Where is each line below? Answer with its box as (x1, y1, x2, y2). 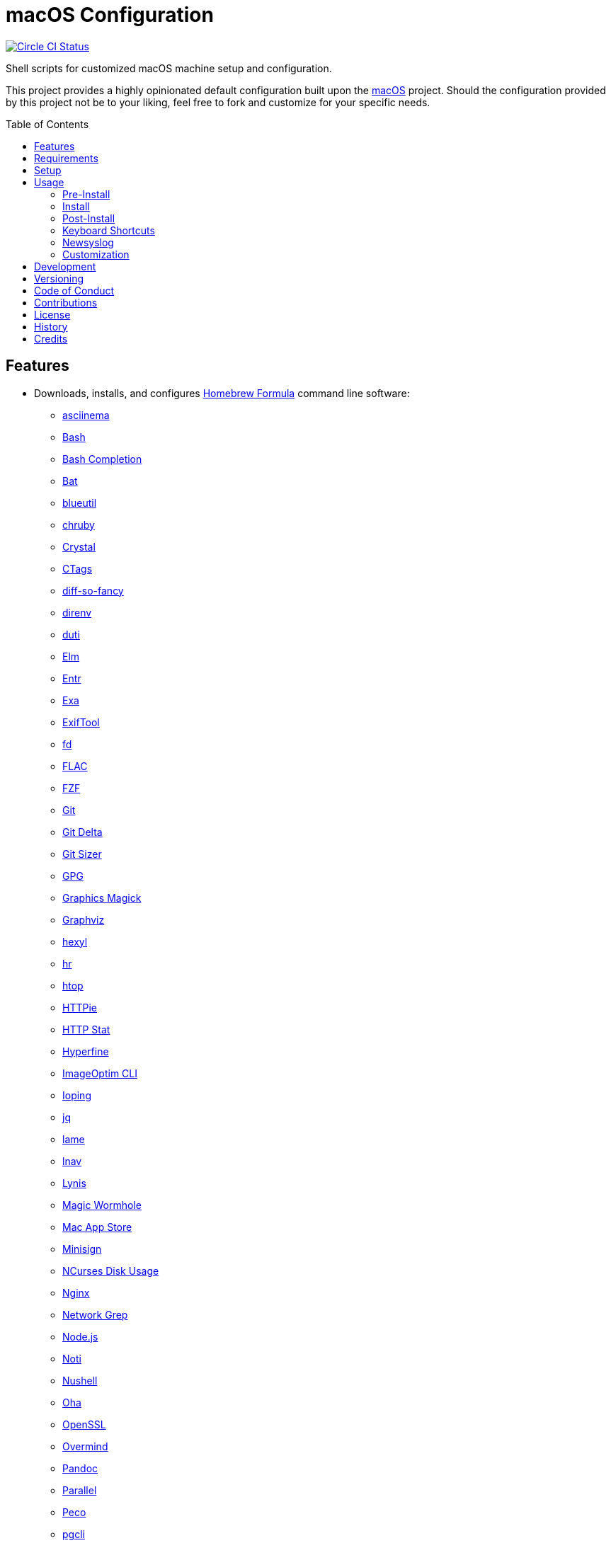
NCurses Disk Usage (62, 1264, 159, 1277)
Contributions (34, 296, 98, 309)
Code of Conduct (34, 284, 115, 297)
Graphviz (62, 913, 105, 926)
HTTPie (62, 1001, 97, 1014)
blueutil (62, 496, 97, 509)
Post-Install (62, 212, 115, 224)
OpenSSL (62, 1418, 106, 1430)
